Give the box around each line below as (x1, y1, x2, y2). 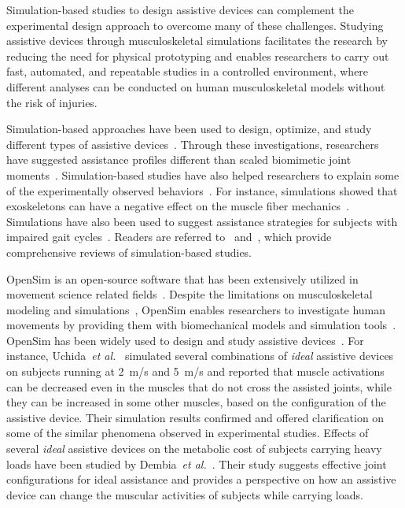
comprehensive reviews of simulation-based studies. (6, 243, 252, 260)
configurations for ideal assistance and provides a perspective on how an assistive (6, 471, 396, 488)
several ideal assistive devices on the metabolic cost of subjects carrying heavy (6, 440, 382, 457)
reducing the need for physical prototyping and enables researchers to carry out (6, 47, 389, 64)
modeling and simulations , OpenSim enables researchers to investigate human (6, 301, 386, 317)
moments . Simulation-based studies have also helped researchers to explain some (6, 166, 399, 183)
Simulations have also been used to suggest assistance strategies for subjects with (6, 213, 398, 229)
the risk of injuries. (6, 94, 98, 110)
